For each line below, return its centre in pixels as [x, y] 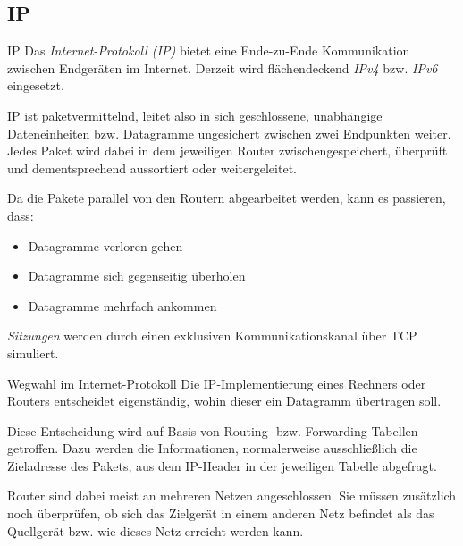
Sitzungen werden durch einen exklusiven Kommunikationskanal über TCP [212, 336]
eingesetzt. [36, 85]
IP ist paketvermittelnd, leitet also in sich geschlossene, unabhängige [195, 115]
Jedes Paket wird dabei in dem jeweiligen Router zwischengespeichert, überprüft [227, 151]
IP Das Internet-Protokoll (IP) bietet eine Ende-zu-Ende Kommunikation [209, 50]
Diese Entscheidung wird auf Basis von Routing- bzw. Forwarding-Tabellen [213, 430]
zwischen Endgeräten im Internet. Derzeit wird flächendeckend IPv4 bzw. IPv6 [223, 67]
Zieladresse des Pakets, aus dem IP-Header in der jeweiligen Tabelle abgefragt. [222, 465]
